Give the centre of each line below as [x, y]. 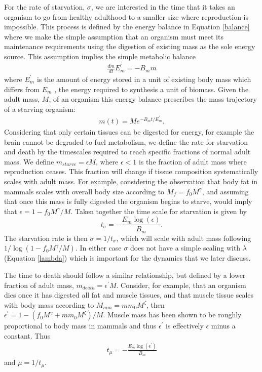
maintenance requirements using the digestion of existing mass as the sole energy [130, 46]
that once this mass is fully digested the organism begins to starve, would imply [128, 201]
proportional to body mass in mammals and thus [80, 326]
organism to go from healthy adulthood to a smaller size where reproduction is [126, 16]
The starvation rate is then [46, 238]
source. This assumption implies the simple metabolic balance [100, 56]
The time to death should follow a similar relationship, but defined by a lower [125, 275]
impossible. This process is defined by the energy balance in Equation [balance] [127, 27]
